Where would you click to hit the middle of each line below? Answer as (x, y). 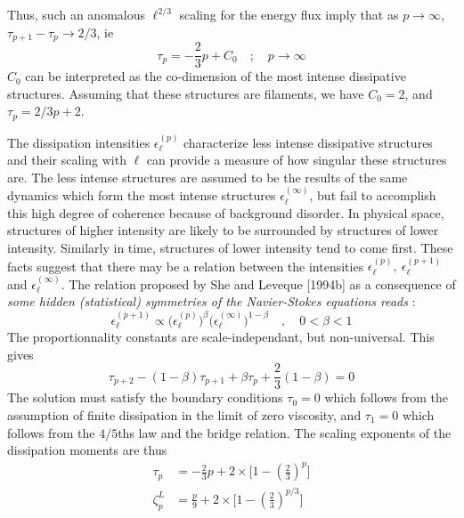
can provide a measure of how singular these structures (297, 160)
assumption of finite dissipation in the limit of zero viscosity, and (184, 415)
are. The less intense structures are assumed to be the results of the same (208, 177)
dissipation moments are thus (87, 450)
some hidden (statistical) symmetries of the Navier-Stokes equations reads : (212, 301)
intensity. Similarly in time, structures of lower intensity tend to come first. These (230, 247)
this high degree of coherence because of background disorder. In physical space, (226, 212)
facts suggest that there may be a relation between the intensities (186, 266)
